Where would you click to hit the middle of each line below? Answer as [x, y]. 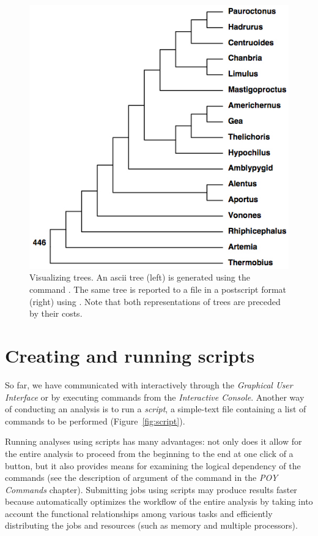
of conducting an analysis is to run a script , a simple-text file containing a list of [156, 409]
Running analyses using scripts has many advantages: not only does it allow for [153, 441]
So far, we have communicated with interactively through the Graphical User [149, 384]
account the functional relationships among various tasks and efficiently [139, 513]
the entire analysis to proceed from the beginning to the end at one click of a [149, 453]
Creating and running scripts [130, 356]
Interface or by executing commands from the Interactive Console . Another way [155, 397]
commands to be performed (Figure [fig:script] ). [95, 421]
